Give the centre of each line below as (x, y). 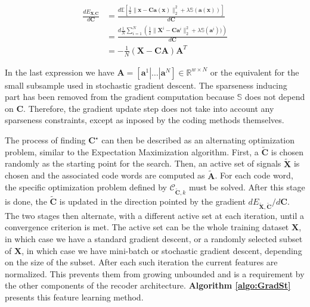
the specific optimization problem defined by (86, 187)
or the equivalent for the (255, 72)
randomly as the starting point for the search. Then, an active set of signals (143, 163)
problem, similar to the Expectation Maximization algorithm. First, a (132, 151)
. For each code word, (254, 175)
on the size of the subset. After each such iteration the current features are (141, 262)
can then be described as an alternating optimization (198, 140)
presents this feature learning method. (74, 297)
